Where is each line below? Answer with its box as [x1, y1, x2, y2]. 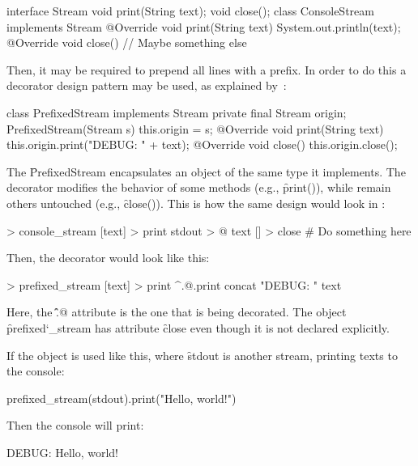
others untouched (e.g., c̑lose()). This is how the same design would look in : [6, 194, 386, 211]
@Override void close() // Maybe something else [6, 34, 247, 51]
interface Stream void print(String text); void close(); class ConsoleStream [6, 2, 374, 19]
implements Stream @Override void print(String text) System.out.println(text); [6, 18, 401, 35]
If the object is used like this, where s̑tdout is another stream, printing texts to [6, 346, 398, 363]
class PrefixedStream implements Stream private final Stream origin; [6, 104, 347, 121]
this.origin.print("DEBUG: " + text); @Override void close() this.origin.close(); [6, 136, 398, 153]
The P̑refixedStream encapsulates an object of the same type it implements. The [6, 163, 406, 180]
